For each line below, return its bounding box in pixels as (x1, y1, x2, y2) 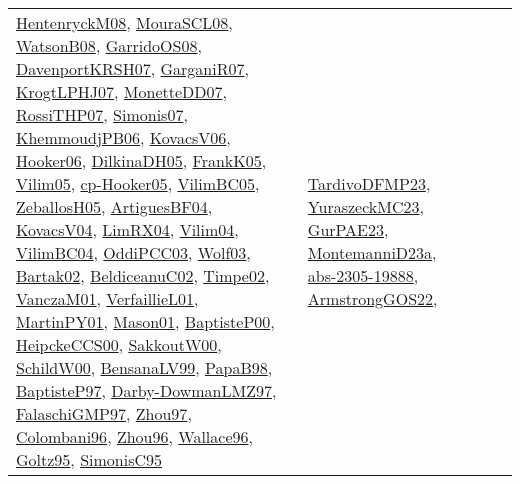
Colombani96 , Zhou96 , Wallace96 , (16, 425, 253, 448)
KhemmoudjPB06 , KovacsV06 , (16, 126, 231, 149)
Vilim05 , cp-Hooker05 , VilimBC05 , (16, 172, 260, 195)
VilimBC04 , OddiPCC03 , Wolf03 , (16, 241, 251, 264)
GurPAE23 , (307, 218, 389, 241)
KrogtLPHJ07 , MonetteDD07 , (16, 80, 227, 103)
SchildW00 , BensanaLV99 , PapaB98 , (16, 356, 273, 379)
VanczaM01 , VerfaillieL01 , (16, 287, 199, 310)
